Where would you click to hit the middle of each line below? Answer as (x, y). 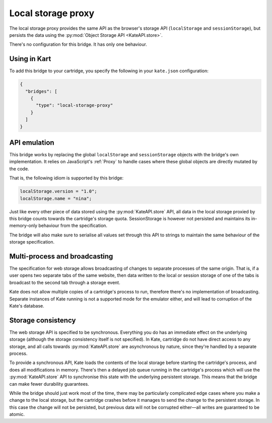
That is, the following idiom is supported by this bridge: (66, 178)
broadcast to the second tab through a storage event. (65, 282)
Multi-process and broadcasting (61, 256)
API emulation (32, 142)
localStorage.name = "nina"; (56, 198)
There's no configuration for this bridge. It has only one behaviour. (78, 44)
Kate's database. (27, 306)
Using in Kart (30, 59)
